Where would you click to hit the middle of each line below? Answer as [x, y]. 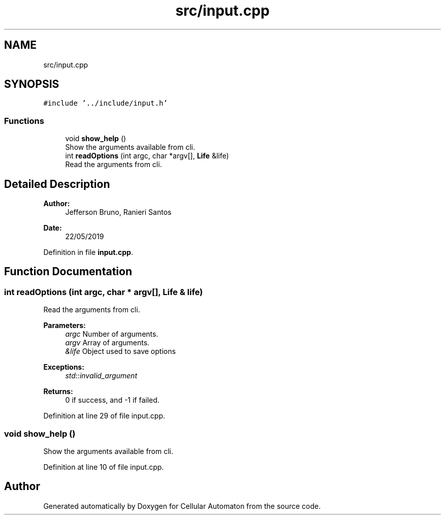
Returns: [58, 392]
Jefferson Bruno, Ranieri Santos [118, 212]
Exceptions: [64, 367]
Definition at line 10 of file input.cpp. [104, 467]
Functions [24, 121]
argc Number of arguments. [112, 334]
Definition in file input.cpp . [88, 252]
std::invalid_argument [101, 376]
